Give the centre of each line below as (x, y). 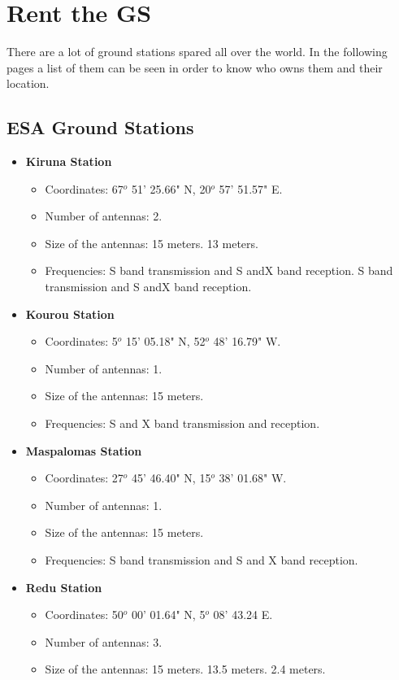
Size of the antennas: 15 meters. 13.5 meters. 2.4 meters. (185, 669)
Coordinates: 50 (84, 615)
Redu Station (64, 587)
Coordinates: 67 (84, 188)
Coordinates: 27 (84, 478)
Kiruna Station (69, 161)
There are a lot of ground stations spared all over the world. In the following (197, 52)
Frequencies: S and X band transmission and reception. (182, 423)
